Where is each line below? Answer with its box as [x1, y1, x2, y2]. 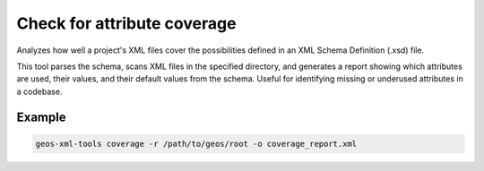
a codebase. [16, 86, 63, 97]
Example [16, 109, 66, 124]
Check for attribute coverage [16, 13, 237, 33]
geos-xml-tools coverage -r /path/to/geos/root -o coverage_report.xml [35, 139, 358, 149]
